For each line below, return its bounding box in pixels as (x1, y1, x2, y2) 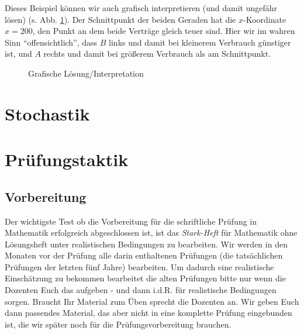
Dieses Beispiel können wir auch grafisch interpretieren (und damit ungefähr (5, 2, 278, 13)
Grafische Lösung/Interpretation (28, 67, 144, 79)
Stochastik (5, 101, 90, 125)
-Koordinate (243, 13, 286, 25)
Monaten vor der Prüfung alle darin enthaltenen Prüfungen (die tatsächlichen (5, 249, 283, 261)
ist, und (5, 47, 32, 60)
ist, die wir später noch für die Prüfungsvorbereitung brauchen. (5, 318, 232, 330)
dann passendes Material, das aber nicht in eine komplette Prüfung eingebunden (5, 307, 292, 319)
